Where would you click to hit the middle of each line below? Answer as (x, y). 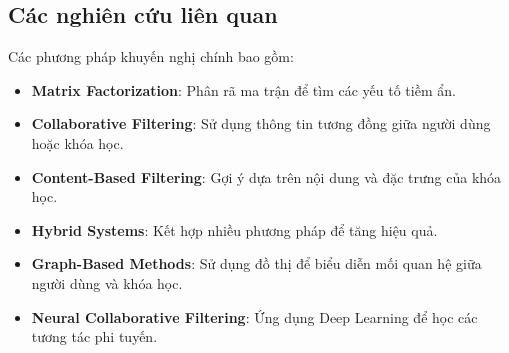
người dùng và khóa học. (107, 282)
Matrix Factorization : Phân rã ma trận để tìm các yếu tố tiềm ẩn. (243, 89)
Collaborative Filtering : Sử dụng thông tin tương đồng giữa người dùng (261, 123)
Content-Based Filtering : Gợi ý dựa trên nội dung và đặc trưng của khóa (266, 176)
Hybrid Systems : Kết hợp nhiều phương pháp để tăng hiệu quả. (234, 229)
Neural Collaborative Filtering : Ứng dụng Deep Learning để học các (254, 316)
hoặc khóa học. (77, 142)
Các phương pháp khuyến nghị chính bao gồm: (151, 56)
